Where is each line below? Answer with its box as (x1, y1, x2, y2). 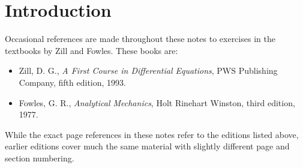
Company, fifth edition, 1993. (19, 76, 126, 88)
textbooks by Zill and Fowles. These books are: (5, 44, 178, 56)
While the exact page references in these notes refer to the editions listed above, (5, 128, 299, 140)
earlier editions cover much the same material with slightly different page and (5, 140, 290, 152)
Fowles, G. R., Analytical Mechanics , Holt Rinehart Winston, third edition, (19, 96, 295, 109)
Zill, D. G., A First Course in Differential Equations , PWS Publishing (19, 64, 278, 77)
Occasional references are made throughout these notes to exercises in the (5, 32, 275, 45)
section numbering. (5, 151, 74, 164)
